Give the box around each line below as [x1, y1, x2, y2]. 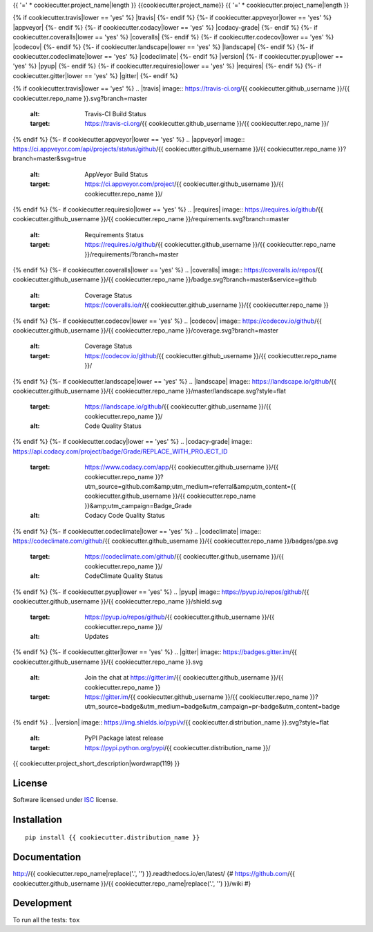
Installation [12, 813, 62, 826]
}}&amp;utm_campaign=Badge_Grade [84, 501, 193, 510]
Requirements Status [84, 230, 144, 239]
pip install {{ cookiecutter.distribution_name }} [25, 834, 200, 841]
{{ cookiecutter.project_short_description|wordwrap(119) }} [12, 759, 180, 767]
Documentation [12, 851, 82, 864]
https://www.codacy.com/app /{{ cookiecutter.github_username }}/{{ [84, 463, 279, 472]
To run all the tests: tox [12, 915, 80, 924]
